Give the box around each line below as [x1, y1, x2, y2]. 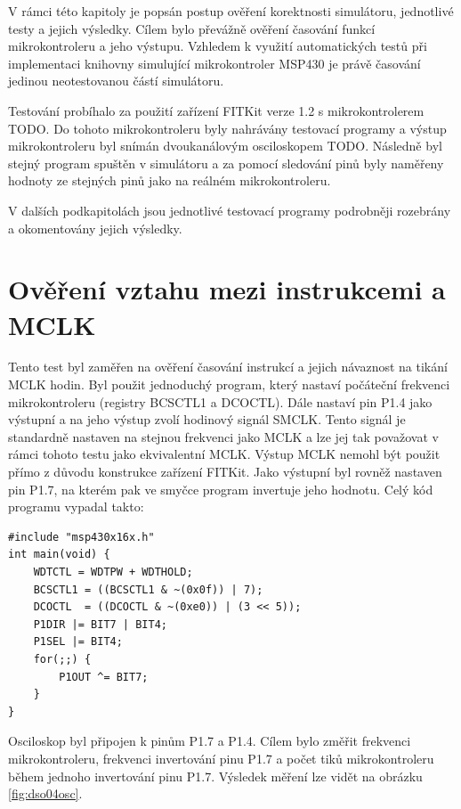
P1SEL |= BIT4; [33, 635, 123, 649]
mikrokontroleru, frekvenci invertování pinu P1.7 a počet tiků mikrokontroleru [8, 748, 434, 767]
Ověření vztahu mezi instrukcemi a [8, 271, 446, 307]
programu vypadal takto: [8, 497, 144, 516]
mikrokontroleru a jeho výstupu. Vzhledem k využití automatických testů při [8, 37, 427, 55]
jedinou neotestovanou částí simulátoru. [8, 71, 224, 90]
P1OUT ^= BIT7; [59, 670, 149, 683]
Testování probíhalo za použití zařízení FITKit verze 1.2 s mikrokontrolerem [8, 101, 425, 119]
